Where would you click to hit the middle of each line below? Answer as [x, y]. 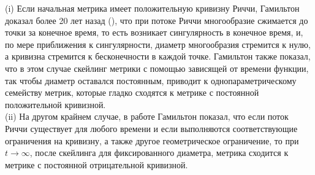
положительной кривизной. [55, 104]
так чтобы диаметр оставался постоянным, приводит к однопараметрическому [151, 80]
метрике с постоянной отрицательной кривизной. [97, 164]
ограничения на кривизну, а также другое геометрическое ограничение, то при [152, 140]
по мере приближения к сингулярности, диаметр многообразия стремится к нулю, [158, 44]
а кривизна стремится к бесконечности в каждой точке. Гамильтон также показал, [158, 56]
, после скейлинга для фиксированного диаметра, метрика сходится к [159, 153]
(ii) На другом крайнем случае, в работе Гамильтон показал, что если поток [147, 116]
